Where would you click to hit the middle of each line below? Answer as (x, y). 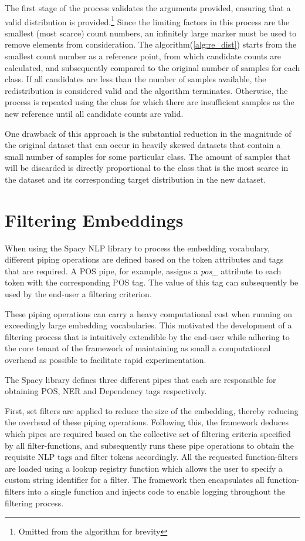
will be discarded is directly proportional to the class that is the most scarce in (147, 168)
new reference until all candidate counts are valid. (94, 113)
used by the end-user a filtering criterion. (78, 294)
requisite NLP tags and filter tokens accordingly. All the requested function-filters (151, 457)
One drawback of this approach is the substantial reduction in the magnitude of (148, 133)
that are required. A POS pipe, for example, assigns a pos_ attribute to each (143, 270)
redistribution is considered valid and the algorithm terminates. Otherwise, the (146, 90)
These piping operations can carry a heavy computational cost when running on (149, 313)
